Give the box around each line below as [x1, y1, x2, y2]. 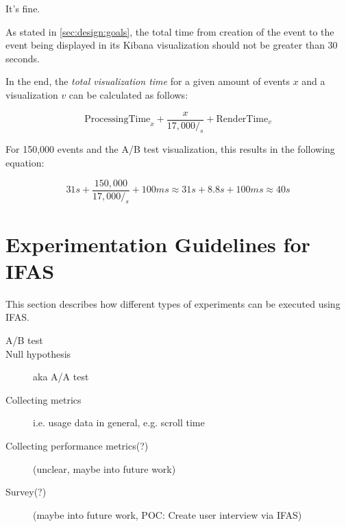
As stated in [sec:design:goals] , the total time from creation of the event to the [5, 24, 334, 38]
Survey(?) [5, 485, 47, 499]
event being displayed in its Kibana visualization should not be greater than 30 [5, 38, 338, 52]
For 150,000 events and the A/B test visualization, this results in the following [5, 142, 335, 156]
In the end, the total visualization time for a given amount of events [5, 74, 290, 88]
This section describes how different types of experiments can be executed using [5, 296, 341, 310]
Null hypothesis [5, 346, 71, 360]
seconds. [5, 51, 40, 65]
